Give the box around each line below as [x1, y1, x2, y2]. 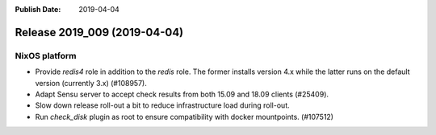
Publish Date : [15, 5, 61, 14]
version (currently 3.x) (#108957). [35, 78, 147, 88]
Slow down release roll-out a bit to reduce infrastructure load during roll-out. [35, 100, 290, 110]
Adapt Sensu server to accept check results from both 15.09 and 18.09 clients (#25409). [35, 89, 329, 99]
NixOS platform [15, 50, 77, 61]
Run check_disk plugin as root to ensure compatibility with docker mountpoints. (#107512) [35, 112, 334, 121]
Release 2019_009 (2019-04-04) [15, 25, 184, 39]
